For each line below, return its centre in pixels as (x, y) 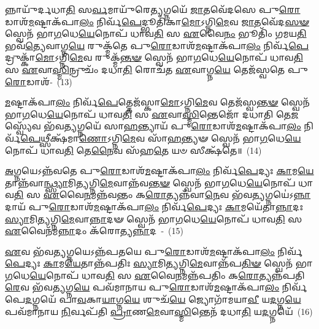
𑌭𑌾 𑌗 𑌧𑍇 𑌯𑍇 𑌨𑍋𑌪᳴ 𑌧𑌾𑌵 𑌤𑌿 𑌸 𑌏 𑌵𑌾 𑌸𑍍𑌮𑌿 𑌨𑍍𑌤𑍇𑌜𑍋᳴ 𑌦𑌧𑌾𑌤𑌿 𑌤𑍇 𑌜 (152, 114)
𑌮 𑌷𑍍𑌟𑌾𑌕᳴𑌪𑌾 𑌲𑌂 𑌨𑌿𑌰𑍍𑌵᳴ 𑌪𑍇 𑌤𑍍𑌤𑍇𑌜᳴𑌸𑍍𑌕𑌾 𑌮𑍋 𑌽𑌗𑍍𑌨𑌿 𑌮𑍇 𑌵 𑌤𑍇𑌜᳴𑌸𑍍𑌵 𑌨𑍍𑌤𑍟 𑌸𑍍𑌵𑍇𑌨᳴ (157, 102)
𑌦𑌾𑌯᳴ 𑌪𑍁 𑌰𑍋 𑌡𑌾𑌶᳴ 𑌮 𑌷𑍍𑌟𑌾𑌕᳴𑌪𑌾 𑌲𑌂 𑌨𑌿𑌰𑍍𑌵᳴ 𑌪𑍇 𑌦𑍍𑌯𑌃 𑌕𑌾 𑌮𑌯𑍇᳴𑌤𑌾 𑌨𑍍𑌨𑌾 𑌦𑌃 (154, 206)
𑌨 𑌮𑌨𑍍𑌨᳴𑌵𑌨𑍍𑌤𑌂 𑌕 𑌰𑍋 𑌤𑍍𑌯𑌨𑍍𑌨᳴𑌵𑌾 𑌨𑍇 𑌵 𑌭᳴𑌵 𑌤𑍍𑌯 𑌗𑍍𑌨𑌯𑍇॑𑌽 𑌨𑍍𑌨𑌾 (197, 195)
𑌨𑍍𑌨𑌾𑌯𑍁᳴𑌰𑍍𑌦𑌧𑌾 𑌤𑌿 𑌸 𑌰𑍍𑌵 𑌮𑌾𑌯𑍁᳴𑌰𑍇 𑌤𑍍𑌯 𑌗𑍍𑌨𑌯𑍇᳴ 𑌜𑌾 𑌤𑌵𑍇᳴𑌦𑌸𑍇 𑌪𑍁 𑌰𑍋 (153, 9)
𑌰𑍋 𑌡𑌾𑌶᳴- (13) (39, 81)
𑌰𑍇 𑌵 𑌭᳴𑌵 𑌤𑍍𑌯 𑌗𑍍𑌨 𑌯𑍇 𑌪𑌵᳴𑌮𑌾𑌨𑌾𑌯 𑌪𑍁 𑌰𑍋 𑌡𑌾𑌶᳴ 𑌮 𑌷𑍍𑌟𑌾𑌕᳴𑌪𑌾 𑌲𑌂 (142, 287)
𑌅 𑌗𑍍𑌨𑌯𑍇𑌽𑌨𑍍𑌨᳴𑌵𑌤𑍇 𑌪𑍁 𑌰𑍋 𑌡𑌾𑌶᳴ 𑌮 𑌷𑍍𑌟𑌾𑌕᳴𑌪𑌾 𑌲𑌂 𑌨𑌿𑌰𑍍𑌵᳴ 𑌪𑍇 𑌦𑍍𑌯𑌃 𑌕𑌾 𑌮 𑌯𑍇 (159, 171)
